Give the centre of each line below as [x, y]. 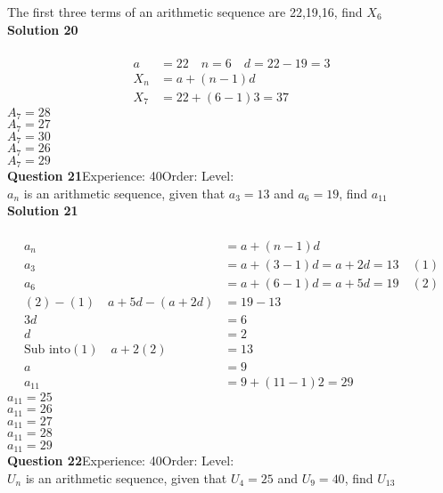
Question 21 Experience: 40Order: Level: [121, 176]
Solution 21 [43, 210]
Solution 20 [43, 29]
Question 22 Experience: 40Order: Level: [121, 461]
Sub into [47, 349]
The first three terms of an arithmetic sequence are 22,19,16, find [185, 12]
